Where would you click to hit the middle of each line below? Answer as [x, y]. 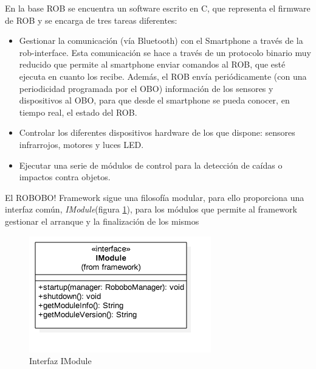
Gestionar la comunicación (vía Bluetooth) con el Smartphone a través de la [161, 40]
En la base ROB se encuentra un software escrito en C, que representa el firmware [158, 8]
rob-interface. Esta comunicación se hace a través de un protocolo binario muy [165, 52]
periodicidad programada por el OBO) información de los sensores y [146, 88]
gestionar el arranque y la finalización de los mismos [102, 221]
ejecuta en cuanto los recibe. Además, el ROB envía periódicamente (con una [163, 76]
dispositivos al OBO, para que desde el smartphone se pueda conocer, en [154, 100]
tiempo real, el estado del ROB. [78, 112]
